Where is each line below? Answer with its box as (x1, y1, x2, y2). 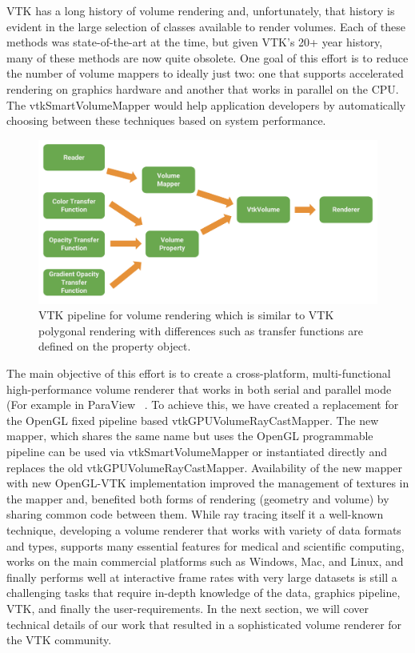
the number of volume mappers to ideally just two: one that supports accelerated (6, 65, 404, 82)
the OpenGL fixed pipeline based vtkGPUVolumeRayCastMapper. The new (6, 411, 379, 428)
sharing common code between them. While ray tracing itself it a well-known (6, 506, 384, 523)
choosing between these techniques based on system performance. (6, 112, 326, 129)
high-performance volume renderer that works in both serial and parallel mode (6, 380, 392, 397)
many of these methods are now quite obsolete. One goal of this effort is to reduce (6, 49, 409, 66)
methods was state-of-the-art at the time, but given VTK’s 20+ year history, (6, 34, 383, 50)
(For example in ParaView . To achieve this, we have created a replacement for (6, 396, 399, 413)
